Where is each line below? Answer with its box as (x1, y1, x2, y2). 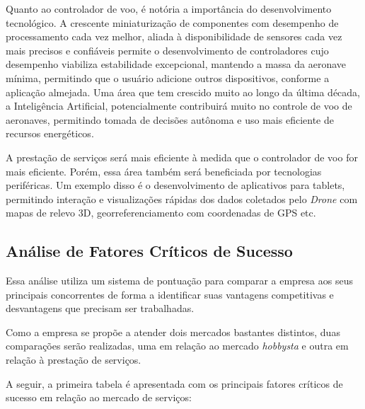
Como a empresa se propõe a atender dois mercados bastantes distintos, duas (6, 324, 340, 339)
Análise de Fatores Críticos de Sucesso (6, 240, 293, 262)
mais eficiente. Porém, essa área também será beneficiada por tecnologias (6, 163, 322, 178)
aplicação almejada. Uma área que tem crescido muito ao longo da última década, (6, 84, 361, 99)
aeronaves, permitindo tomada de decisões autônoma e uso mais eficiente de (6, 112, 334, 127)
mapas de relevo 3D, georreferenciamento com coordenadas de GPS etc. (6, 205, 316, 220)
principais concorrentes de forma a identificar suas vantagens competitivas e (6, 287, 334, 301)
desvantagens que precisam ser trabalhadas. (6, 301, 195, 316)
